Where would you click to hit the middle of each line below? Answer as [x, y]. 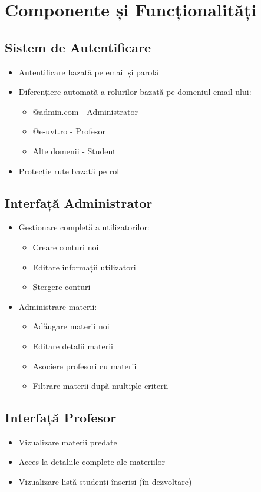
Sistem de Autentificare [78, 47]
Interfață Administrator [79, 202]
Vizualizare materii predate [68, 442]
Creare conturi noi [66, 247]
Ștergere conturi [62, 287]
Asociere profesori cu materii [85, 366]
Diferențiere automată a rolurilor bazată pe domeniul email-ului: [135, 92]
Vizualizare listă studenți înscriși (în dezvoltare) [105, 482]
